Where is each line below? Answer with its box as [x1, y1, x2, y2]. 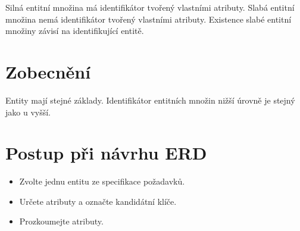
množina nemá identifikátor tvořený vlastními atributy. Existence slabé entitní [5, 13, 292, 25]
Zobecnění [5, 59, 91, 83]
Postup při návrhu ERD [5, 141, 207, 165]
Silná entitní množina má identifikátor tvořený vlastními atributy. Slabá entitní [5, 1, 295, 13]
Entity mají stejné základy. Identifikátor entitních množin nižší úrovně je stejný [5, 93, 295, 106]
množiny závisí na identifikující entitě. [5, 24, 144, 37]
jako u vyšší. [5, 105, 51, 118]
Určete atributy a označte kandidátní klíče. [19, 195, 177, 207]
